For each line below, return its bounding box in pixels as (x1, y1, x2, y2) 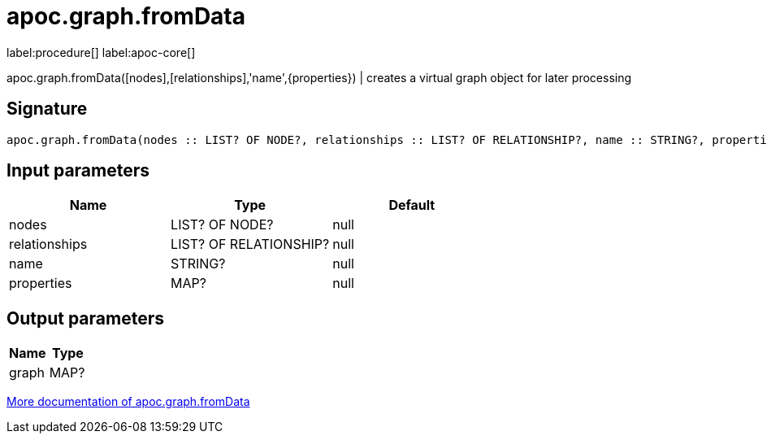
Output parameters (6, 307, 164, 329)
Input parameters (6, 160, 150, 181)
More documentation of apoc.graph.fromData (6, 394, 250, 409)
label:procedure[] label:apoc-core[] (6, 45, 196, 59)
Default (388, 197, 435, 214)
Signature (6, 98, 88, 120)
